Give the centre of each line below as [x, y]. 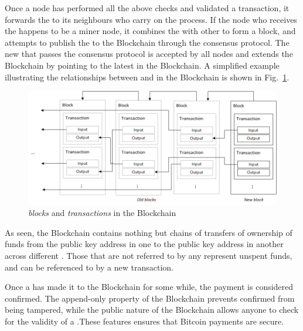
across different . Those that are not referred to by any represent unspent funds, [149, 256]
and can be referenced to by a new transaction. [89, 267]
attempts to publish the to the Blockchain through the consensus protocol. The [147, 42]
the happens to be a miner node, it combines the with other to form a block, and [150, 31]
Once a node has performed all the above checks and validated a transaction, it [147, 8]
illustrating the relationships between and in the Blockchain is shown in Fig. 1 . [147, 77]
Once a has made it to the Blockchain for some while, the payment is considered [149, 287]
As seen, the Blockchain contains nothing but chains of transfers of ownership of [149, 232]
